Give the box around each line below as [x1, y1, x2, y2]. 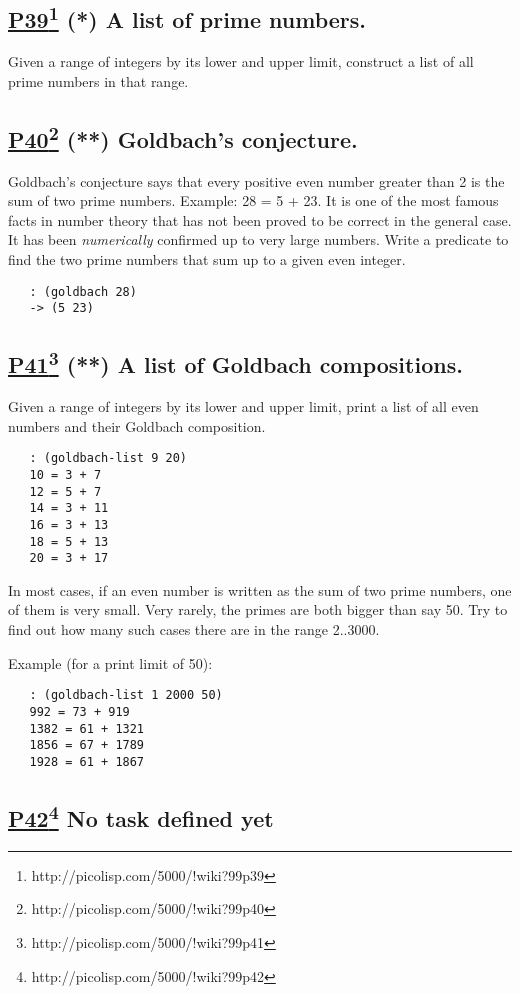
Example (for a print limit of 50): [8, 652, 213, 673]
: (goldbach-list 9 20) [29, 451, 187, 466]
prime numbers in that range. [8, 70, 189, 91]
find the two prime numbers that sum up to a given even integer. [8, 248, 406, 269]
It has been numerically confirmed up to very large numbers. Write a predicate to [8, 229, 509, 250]
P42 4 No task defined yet [8, 798, 274, 833]
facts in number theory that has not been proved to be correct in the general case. [8, 209, 512, 230]
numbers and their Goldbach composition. [8, 415, 266, 436]
